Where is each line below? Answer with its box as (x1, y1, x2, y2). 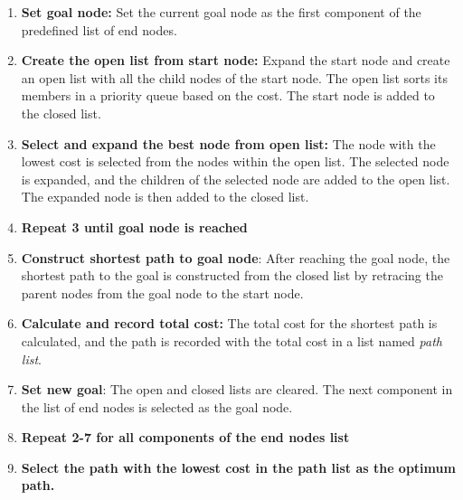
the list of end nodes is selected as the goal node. (21, 397, 293, 416)
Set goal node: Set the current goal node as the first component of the (21, 3, 421, 21)
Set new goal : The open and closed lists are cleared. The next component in (21, 380, 453, 399)
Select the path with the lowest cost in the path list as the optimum (21, 458, 456, 476)
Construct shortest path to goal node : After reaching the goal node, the (21, 248, 450, 267)
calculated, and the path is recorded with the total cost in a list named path (21, 331, 442, 350)
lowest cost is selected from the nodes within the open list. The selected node (21, 152, 449, 171)
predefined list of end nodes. (21, 20, 177, 39)
